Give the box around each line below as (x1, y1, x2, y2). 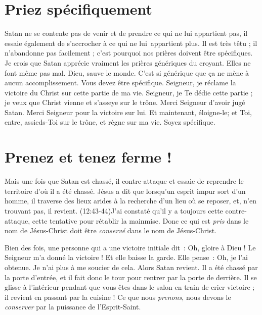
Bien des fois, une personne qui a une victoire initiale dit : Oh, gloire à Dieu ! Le (5, 242, 256, 252)
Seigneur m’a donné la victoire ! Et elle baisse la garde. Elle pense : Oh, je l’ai (5, 252, 248, 262)
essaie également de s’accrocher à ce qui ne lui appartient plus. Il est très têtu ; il (5, 37, 257, 48)
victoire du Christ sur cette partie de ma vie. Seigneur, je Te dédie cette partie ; (5, 87, 253, 97)
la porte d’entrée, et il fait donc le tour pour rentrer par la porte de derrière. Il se (5, 272, 257, 282)
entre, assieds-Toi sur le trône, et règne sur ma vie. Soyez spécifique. (5, 117, 215, 127)
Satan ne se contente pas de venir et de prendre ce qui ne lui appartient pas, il (5, 28, 248, 38)
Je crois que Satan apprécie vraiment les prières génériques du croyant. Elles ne (5, 57, 251, 68)
